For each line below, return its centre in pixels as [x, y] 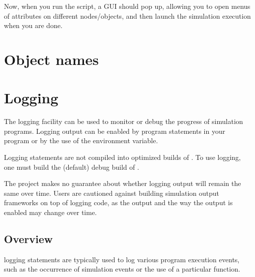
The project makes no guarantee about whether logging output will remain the [123, 183]
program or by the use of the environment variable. [81, 140]
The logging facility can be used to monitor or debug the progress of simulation [124, 121]
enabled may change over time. [51, 212]
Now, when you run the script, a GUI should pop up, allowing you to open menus [127, 6]
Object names [51, 59]
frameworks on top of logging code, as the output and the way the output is [118, 202]
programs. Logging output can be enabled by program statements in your [115, 131]
